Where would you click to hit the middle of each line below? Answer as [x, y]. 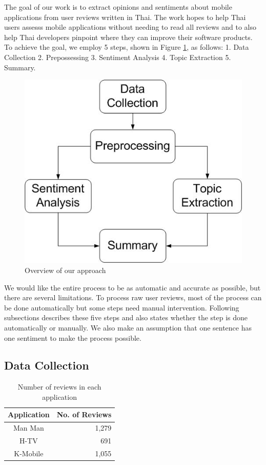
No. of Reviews [84, 414]
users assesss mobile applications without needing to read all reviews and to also [130, 27]
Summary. [20, 67]
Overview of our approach [65, 270]
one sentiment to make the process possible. [73, 337]
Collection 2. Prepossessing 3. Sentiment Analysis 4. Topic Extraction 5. [118, 57]
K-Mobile [29, 453]
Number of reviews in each [59, 387]
